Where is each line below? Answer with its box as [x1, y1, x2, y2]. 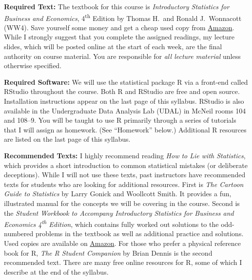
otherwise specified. [4, 60, 62, 71]
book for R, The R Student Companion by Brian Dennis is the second [4, 247, 213, 258]
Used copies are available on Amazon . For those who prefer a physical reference [4, 238, 241, 248]
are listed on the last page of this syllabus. [4, 134, 131, 144]
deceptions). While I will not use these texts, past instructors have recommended [4, 169, 246, 180]
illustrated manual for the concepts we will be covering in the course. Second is [4, 198, 240, 208]
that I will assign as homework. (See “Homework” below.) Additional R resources [4, 124, 247, 134]
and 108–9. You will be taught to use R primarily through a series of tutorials [4, 115, 236, 125]
